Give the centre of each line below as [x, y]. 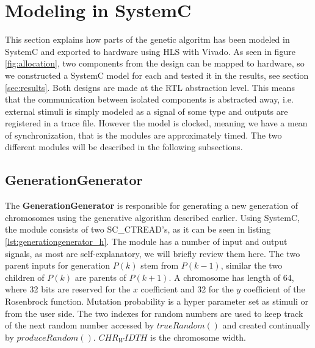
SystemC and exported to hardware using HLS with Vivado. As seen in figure [150, 51]
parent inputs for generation [58, 265]
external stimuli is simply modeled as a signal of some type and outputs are [147, 111]
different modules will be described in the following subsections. [124, 147]
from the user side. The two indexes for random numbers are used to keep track [154, 313]
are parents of [100, 277]
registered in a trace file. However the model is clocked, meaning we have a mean [156, 123]
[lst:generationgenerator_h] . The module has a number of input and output [146, 241]
